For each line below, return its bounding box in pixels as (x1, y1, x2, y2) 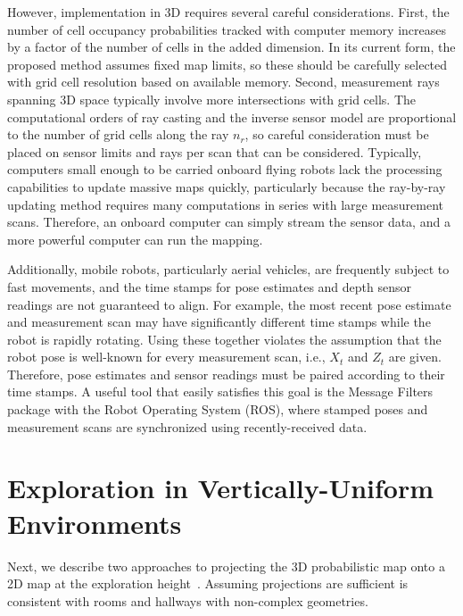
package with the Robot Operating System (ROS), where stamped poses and (7, 400, 428, 419)
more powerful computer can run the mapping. (7, 229, 263, 248)
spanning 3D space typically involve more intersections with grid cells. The (7, 89, 417, 108)
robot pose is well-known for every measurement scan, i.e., (7, 347, 326, 366)
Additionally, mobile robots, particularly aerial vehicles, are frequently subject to (7, 260, 450, 279)
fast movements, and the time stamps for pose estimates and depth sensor (7, 277, 411, 296)
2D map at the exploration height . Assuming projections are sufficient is (7, 574, 409, 593)
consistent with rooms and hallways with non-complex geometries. (7, 591, 368, 610)
